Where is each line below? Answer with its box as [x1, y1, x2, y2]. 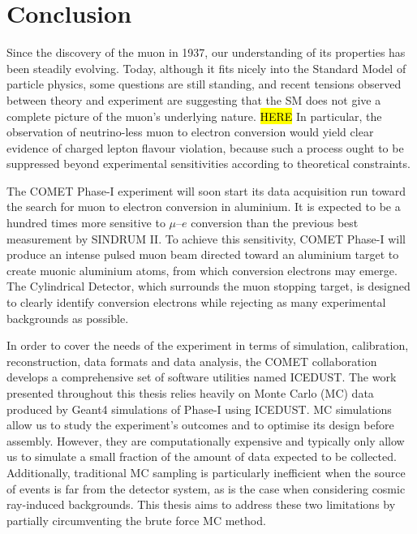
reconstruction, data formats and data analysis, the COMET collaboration [6, 352, 377, 369]
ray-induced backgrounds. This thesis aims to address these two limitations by [6, 496, 396, 513]
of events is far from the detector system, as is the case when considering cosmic [6, 480, 406, 497]
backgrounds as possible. [6, 309, 129, 326]
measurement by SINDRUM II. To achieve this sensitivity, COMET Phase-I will [6, 230, 406, 247]
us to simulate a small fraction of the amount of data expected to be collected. [6, 448, 397, 465]
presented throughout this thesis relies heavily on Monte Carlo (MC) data [6, 385, 374, 401]
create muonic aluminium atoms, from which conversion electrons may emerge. [6, 261, 398, 278]
